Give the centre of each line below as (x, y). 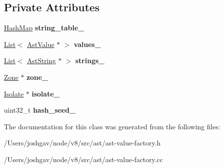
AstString (41, 60)
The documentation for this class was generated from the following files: (112, 126)
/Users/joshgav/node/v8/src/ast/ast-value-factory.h (82, 143)
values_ (87, 44)
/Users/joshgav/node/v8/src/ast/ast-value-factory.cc (84, 159)
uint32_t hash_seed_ (40, 110)
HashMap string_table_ (44, 28)
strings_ (90, 60)
